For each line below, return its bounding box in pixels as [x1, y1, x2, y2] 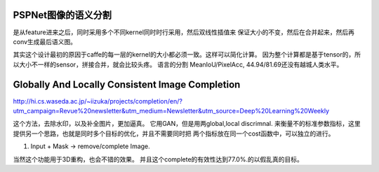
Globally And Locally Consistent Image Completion [13, 78, 241, 90]
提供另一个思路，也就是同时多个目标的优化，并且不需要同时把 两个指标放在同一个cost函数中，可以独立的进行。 [13, 129, 335, 138]
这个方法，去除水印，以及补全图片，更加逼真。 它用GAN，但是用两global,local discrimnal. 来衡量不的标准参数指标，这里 [13, 120, 361, 128]
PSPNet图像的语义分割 [13, 9, 112, 21]
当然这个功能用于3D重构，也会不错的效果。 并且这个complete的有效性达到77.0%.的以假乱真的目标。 [13, 155, 303, 164]
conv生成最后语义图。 [13, 37, 77, 45]
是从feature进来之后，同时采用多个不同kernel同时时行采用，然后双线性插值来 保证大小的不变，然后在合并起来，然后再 [13, 28, 354, 36]
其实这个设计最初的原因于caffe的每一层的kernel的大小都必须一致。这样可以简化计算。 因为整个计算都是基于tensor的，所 [13, 50, 361, 59]
